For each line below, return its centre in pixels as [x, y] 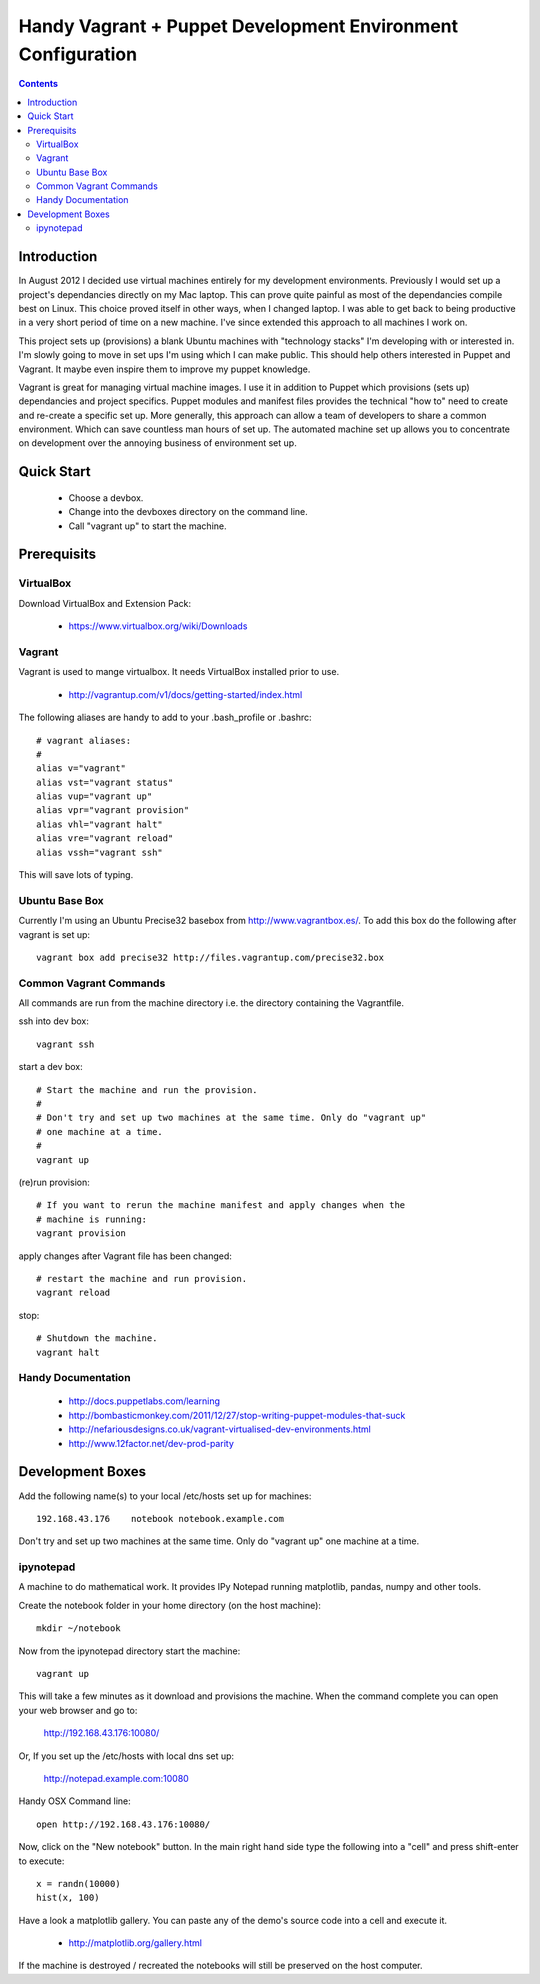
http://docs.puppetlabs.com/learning [144, 1401]
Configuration [78, 54]
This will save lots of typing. [76, 875]
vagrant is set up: [54, 934]
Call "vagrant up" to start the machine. [147, 526]
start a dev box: [51, 1067]
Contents [38, 84]
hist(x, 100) [68, 1898]
